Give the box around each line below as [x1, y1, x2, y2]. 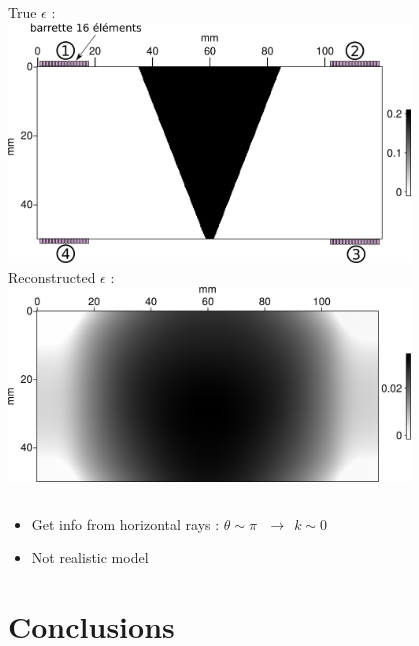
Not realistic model [31, 547, 149, 568]
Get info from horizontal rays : [31, 513, 220, 534]
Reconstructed [8, 266, 96, 287]
